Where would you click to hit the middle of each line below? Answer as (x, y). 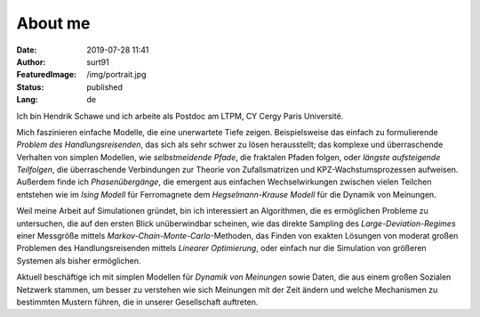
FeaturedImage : (47, 75)
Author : (31, 61)
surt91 (98, 61)
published (105, 87)
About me (53, 23)
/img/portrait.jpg (116, 75)
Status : (30, 87)
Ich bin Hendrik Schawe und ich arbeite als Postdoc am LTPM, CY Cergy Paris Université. (180, 116)
